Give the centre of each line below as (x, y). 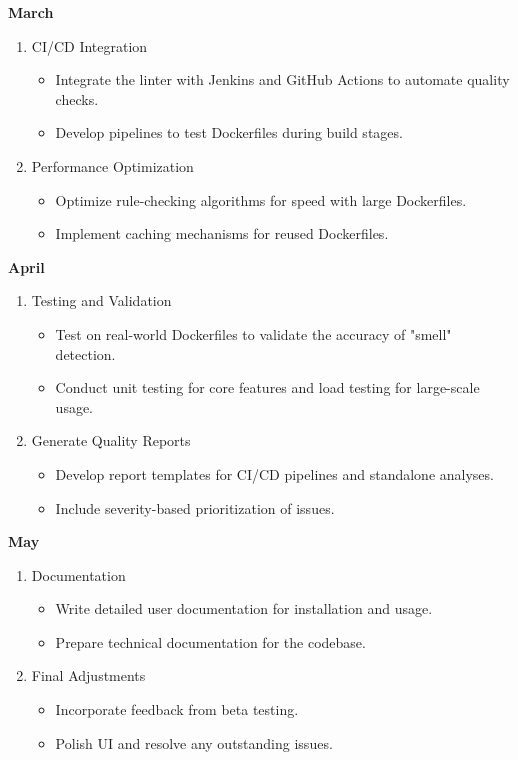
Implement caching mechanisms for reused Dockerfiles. (222, 233)
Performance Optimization (112, 165)
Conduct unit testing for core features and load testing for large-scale (267, 387)
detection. (85, 353)
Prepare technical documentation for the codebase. (210, 641)
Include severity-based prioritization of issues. (195, 507)
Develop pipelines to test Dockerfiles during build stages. (229, 132)
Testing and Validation (101, 300)
